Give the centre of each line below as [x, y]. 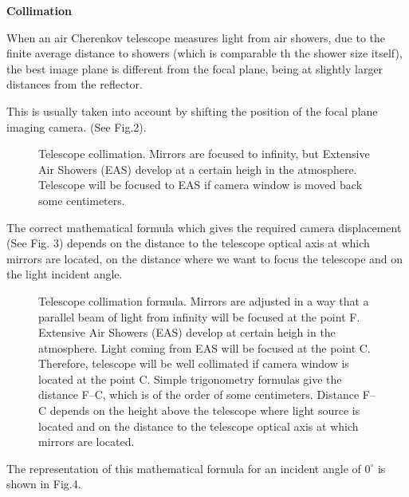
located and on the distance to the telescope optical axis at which [199, 426]
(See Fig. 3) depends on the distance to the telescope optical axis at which [188, 243]
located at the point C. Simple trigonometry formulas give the [190, 379]
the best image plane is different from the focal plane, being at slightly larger [195, 68]
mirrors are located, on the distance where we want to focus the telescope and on [205, 258]
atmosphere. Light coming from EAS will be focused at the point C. [204, 347]
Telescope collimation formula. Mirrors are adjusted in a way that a [204, 300]
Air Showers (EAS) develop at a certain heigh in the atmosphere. [198, 169]
